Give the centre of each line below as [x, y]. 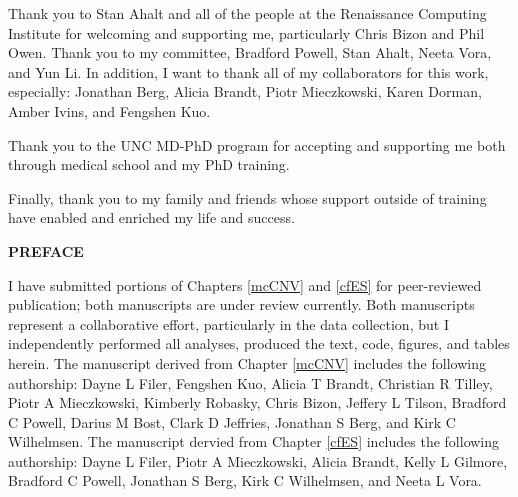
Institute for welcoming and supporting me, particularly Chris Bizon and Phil [246, 32]
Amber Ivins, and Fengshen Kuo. [109, 110]
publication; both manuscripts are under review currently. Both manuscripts [241, 304]
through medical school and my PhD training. [149, 164]
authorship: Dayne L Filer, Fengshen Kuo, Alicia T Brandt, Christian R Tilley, [250, 382]
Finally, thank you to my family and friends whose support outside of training [247, 197]
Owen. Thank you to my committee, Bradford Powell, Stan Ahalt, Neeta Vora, [250, 52]
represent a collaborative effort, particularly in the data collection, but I [228, 323]
